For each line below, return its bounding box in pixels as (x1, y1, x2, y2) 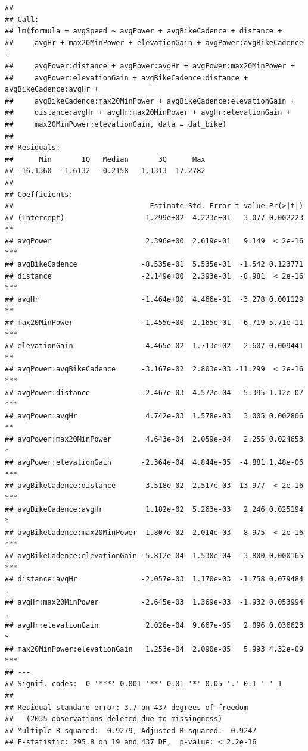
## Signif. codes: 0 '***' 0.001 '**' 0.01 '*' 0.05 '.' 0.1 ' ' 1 (5, 680, 282, 689)
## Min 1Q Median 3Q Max (5, 155, 206, 164)
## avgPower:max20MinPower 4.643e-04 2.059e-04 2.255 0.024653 (5, 434, 304, 443)
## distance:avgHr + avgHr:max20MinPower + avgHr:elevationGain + (5, 108, 291, 117)
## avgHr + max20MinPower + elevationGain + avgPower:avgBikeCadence (5, 38, 304, 47)
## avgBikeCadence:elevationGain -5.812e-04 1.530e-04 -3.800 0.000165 (5, 551, 304, 560)
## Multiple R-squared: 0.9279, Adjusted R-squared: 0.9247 (5, 726, 257, 735)
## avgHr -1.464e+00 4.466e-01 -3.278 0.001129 (5, 295, 304, 303)
